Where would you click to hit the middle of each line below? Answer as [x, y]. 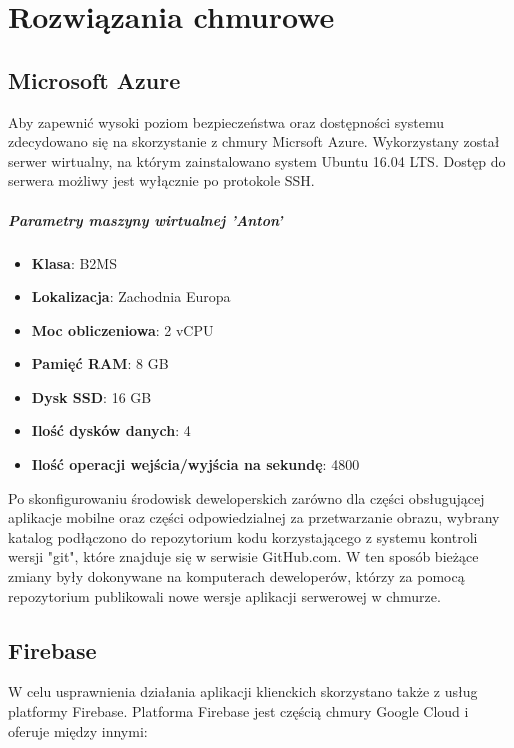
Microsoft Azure [94, 79]
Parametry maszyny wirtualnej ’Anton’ [145, 219]
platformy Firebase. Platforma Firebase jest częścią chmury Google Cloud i [238, 711]
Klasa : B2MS [74, 262]
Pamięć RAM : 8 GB [100, 363]
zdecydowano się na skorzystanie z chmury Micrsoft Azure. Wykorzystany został [254, 141]
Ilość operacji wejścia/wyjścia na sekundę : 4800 [195, 464]
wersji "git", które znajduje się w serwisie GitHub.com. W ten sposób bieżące [243, 556]
